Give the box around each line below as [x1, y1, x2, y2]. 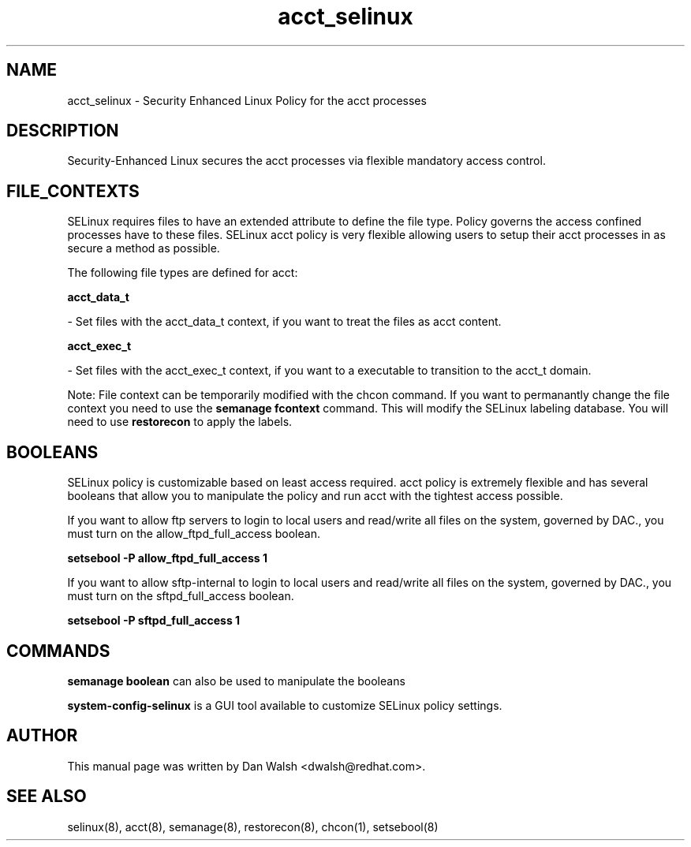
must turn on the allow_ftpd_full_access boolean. [67, 527, 320, 541]
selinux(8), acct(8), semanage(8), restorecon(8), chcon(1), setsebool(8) [67, 819, 439, 834]
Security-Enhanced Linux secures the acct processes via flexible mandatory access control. [67, 154, 546, 168]
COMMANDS [6, 640, 110, 661]
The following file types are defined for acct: [67, 266, 298, 280]
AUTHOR [6, 726, 78, 746]
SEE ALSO [6, 786, 87, 807]
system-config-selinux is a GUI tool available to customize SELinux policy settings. [67, 698, 502, 712]
